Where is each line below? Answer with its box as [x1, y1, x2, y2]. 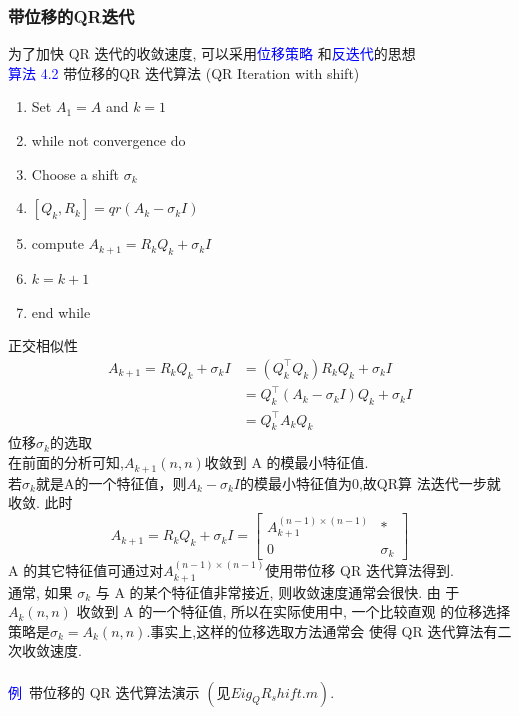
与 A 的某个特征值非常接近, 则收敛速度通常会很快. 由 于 [95, 581, 460, 602]
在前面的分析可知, [8, 452, 124, 473]
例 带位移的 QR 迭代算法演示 [8, 681, 200, 702]
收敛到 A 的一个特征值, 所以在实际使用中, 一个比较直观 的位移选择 [76, 601, 511, 622]
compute [31, 233, 84, 254]
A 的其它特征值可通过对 [8, 560, 164, 581]
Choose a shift [31, 163, 120, 184]
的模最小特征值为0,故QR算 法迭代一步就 [239, 472, 501, 493]
